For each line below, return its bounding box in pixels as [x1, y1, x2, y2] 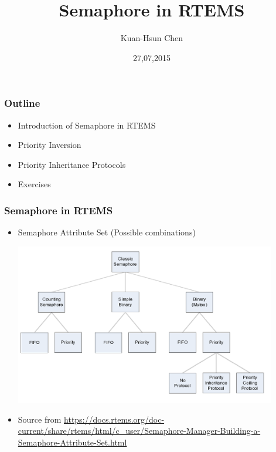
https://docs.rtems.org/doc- [64, 413, 165, 425]
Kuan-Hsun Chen [120, 32, 183, 44]
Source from [18, 413, 62, 425]
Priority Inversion [18, 139, 81, 151]
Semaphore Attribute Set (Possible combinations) [18, 226, 196, 238]
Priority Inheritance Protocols [18, 158, 126, 170]
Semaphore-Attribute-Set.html [18, 436, 127, 448]
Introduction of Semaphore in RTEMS [18, 119, 156, 131]
